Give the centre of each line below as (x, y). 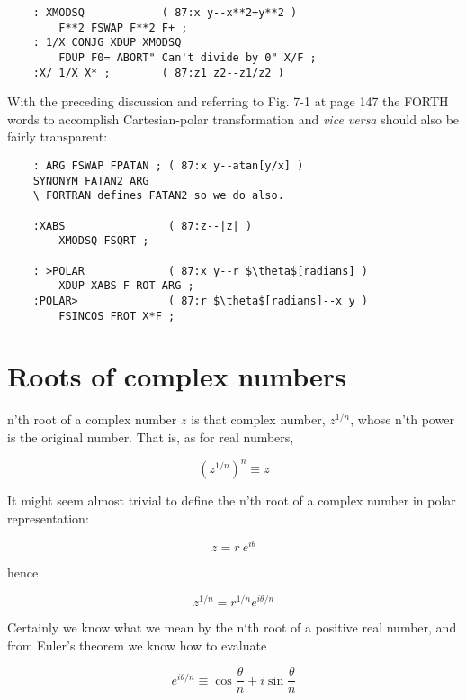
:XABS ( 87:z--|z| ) (143, 226)
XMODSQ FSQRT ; (104, 241)
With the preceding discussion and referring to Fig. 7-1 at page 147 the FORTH (228, 101)
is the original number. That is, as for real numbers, (151, 437)
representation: (48, 518)
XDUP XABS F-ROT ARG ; (126, 286)
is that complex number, (258, 419)
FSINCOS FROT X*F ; (117, 316)
